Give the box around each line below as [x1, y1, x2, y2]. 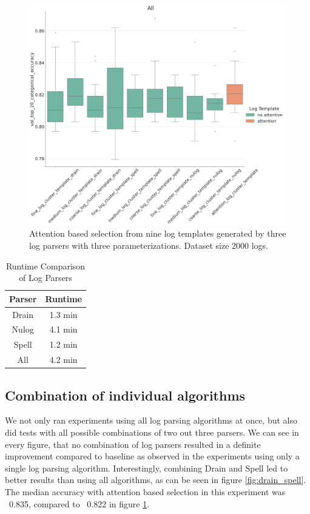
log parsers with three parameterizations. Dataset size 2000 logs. [29, 238, 268, 251]
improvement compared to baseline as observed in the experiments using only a [5, 450, 300, 462]
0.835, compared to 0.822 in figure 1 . [8, 497, 150, 510]
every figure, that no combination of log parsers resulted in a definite [5, 438, 261, 450]
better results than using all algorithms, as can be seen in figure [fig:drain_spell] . [5, 473, 306, 486]
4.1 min [49, 323, 78, 336]
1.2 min [49, 338, 78, 351]
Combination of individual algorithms [5, 385, 246, 404]
